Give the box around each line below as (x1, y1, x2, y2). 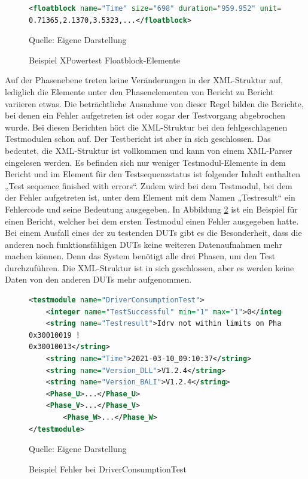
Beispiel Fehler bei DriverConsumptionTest (29, 462, 187, 475)
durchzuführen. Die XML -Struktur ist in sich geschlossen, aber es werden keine (5, 261, 294, 274)
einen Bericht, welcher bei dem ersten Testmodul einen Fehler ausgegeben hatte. (5, 214, 299, 227)
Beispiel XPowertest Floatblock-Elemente (29, 53, 180, 66)
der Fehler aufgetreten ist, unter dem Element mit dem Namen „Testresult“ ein (5, 191, 295, 204)
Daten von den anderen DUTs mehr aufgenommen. (5, 273, 192, 286)
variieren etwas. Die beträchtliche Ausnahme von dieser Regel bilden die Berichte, (5, 97, 304, 110)
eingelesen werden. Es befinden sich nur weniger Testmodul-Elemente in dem (5, 156, 286, 168)
